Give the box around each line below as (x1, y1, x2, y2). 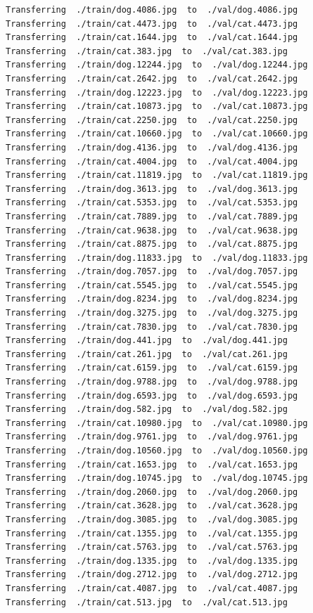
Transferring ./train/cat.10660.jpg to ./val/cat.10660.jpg (6, 129, 308, 139)
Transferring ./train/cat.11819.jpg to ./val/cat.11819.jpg (6, 170, 308, 181)
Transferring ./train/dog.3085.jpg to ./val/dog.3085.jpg (6, 514, 298, 524)
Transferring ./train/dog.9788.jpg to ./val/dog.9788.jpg (6, 377, 298, 387)
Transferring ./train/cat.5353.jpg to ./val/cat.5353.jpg (6, 198, 298, 208)
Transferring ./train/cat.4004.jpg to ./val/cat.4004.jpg (6, 156, 298, 167)
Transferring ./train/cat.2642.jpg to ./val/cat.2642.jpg (6, 73, 298, 84)
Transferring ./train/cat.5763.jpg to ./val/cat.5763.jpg (6, 542, 298, 553)
